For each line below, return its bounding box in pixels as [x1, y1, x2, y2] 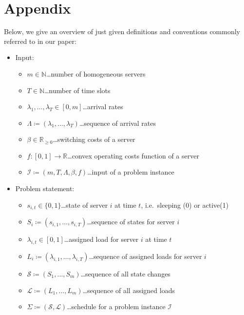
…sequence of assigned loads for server [89, 251, 202, 261]
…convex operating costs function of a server [67, 150, 199, 160]
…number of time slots [44, 85, 111, 95]
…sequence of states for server [87, 217, 175, 227]
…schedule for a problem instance [67, 301, 166, 312]
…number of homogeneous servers [46, 68, 146, 79]
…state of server [61, 199, 108, 210]
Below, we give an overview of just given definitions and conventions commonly [4, 26, 240, 37]
